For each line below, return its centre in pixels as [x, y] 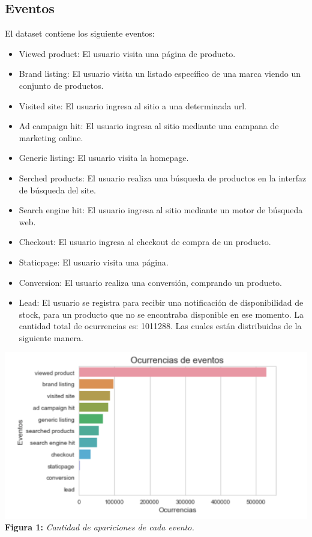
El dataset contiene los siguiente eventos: [80, 33]
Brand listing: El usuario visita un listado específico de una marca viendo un [160, 74]
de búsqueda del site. [57, 190]
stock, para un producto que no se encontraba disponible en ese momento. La [161, 314]
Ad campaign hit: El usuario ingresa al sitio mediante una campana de [149, 126]
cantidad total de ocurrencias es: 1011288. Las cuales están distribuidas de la [160, 326]
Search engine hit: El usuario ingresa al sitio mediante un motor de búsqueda [161, 210]
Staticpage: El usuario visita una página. [94, 262]
